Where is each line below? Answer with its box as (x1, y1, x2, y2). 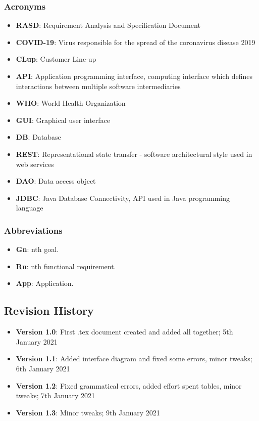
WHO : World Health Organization (16, 98, 126, 108)
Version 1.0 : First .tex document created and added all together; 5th (16, 326, 233, 337)
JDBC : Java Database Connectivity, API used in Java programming (16, 192, 230, 203)
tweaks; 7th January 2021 (16, 390, 95, 401)
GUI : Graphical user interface (16, 114, 111, 125)
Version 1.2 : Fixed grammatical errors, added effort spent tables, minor (16, 380, 242, 391)
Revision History (4, 303, 94, 318)
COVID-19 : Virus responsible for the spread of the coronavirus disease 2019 (16, 36, 255, 47)
